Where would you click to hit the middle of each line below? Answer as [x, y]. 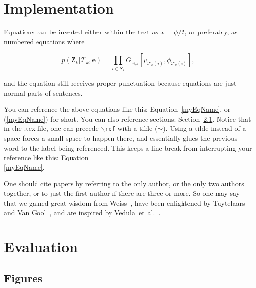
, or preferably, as [211, 32]
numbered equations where [44, 41]
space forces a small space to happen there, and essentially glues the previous [121, 138]
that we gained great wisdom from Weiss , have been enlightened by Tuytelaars [125, 203]
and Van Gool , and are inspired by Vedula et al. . [82, 212]
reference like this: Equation [46, 157]
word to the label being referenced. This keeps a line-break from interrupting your [128, 147]
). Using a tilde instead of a [204, 128]
